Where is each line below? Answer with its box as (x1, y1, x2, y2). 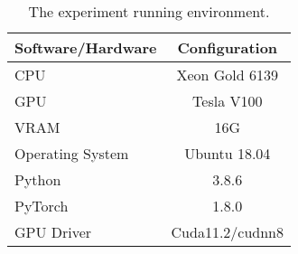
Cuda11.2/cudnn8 (171, 221, 284, 242)
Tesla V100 (192, 90, 263, 111)
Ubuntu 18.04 (184, 143, 271, 164)
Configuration (177, 37, 278, 58)
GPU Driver (14, 221, 92, 242)
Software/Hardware (14, 37, 157, 58)
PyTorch (14, 195, 69, 216)
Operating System (14, 143, 129, 164)
